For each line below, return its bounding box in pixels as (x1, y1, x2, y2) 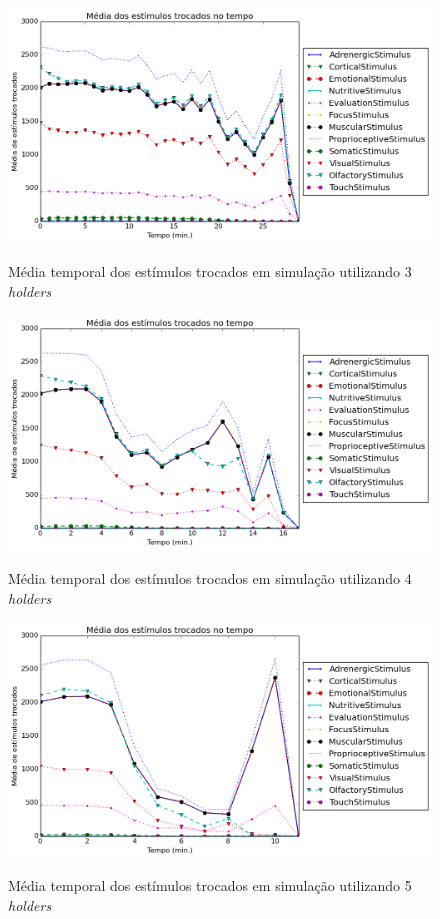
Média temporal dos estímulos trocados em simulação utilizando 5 (8, 875, 412, 896)
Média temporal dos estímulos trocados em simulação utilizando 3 (8, 260, 412, 281)
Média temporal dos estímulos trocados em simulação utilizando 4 (8, 568, 412, 588)
